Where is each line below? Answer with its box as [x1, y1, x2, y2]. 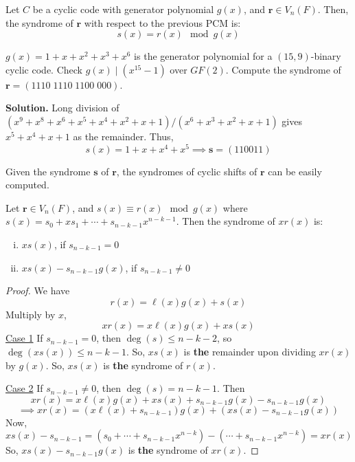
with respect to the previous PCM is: [84, 15, 241, 30]
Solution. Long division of [5, 100, 119, 115]
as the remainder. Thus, [73, 129, 174, 143]
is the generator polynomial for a [134, 49, 273, 63]
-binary [310, 49, 341, 63]
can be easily [268, 164, 322, 178]
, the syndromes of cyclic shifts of [116, 164, 257, 178]
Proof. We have [5, 283, 70, 298]
